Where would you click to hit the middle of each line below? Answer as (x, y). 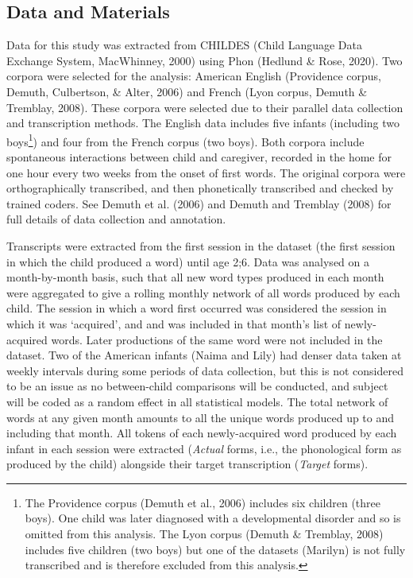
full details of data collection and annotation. (116, 219)
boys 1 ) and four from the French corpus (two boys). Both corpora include (185, 140)
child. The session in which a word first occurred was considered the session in (197, 308)
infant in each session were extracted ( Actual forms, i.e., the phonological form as (204, 448)
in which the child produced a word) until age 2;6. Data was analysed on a (188, 261)
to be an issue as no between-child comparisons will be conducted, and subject (197, 386)
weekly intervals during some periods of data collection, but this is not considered (205, 370)
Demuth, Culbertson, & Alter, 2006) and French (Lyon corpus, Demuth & (187, 91)
